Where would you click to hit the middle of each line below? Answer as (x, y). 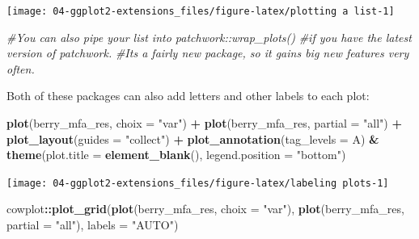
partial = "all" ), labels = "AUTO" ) (93, 225)
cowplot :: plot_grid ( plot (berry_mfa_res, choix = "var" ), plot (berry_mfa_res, (205, 209)
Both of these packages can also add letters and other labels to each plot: (188, 96)
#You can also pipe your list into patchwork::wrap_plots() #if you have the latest (209, 37)
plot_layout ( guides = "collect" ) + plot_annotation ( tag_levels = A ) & (193, 138)
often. (21, 68)
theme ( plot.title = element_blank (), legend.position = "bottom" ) (176, 155)
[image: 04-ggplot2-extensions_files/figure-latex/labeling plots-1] (198, 183)
